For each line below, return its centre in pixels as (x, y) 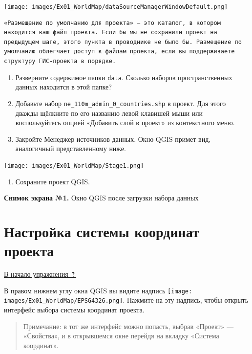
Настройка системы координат (102, 231)
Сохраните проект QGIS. (52, 181)
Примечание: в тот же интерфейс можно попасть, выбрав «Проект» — (128, 326)
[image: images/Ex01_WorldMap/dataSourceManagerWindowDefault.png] (116, 7)
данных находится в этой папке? (63, 87)
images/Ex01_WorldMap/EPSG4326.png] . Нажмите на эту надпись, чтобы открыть (126, 300)
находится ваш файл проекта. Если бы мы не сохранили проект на (111, 33)
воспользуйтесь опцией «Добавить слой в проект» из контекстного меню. (125, 122)
